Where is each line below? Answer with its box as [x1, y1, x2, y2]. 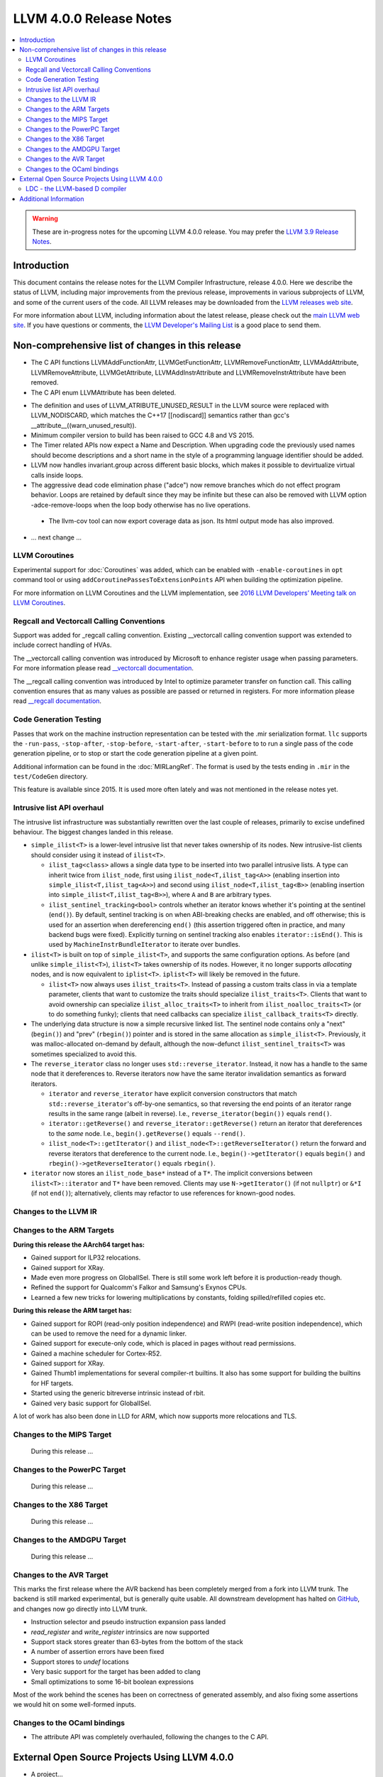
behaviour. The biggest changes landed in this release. [13, 828, 174, 837]
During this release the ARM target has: [13, 1306, 132, 1315]
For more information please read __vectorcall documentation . [13, 664, 194, 672]
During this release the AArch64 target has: [13, 1240, 145, 1249]
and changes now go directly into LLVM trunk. [13, 1604, 148, 1613]
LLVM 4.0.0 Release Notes [13, 11, 172, 26]
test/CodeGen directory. [13, 772, 88, 781]
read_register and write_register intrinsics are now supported [30, 1628, 209, 1636]
